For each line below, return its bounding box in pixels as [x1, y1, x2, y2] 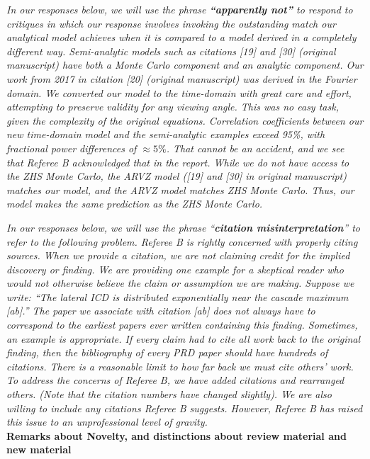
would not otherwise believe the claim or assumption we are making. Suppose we [6, 276, 354, 290]
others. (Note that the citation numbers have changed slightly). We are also [6, 387, 332, 402]
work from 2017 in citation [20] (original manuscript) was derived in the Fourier [6, 71, 357, 86]
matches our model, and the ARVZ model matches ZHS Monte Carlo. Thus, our [6, 182, 354, 197]
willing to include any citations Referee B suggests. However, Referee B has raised [6, 400, 363, 415]
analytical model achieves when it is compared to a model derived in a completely [6, 30, 357, 45]
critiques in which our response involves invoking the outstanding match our [6, 16, 336, 30]
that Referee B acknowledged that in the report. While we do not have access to [6, 154, 349, 169]
